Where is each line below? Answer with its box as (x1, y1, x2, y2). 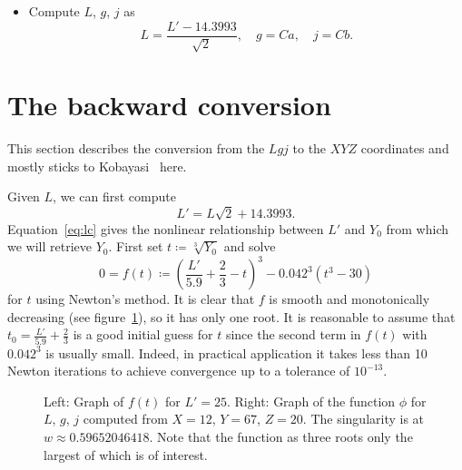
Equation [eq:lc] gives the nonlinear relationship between (7, 219, 324, 238)
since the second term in (225, 325, 361, 344)
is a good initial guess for (73, 325, 213, 344)
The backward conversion (7, 86, 331, 123)
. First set (108, 237, 163, 256)
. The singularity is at (302, 409, 425, 428)
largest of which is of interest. (44, 445, 208, 464)
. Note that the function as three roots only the (149, 427, 413, 446)
